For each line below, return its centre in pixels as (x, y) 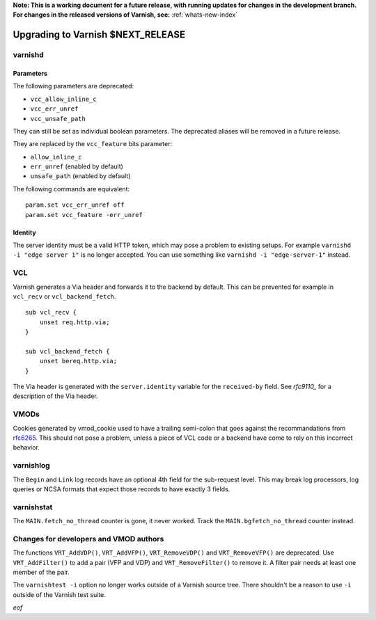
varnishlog (31, 466)
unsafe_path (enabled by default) (80, 176)
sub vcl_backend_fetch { (68, 351)
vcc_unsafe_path (58, 119)
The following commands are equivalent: (71, 189)
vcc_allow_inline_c (63, 99)
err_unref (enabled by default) (77, 166)
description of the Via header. (55, 396)
